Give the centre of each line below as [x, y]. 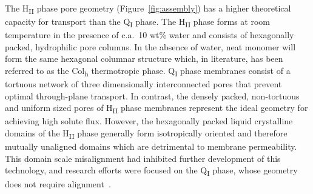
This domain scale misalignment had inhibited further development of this [143, 158]
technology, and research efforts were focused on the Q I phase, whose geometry [151, 171]
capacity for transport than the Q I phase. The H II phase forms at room [137, 22]
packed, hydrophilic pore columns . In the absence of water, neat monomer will [150, 46]
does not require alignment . [58, 183]
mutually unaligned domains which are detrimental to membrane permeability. [151, 146]
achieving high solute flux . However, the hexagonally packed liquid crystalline [149, 121]
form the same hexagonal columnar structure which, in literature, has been [144, 59]
